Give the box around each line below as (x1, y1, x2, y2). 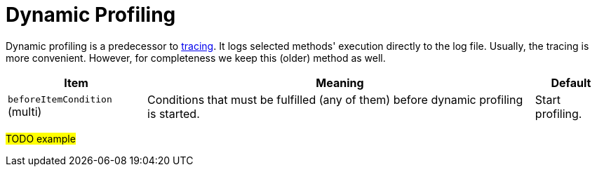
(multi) (8, 105, 42, 119)
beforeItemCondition (8, 94, 112, 105)
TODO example (6, 132, 76, 145)
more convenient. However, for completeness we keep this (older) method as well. (6, 51, 386, 64)
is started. (147, 106, 200, 121)
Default (551, 75, 591, 90)
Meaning (316, 75, 364, 90)
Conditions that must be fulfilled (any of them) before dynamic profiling (147, 92, 523, 107)
